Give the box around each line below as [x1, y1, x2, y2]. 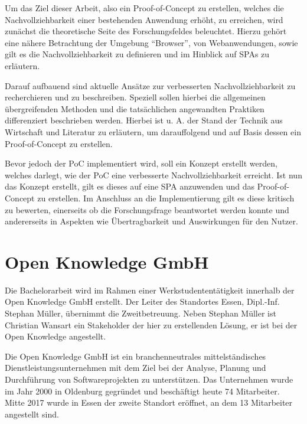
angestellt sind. [5, 407, 59, 420]
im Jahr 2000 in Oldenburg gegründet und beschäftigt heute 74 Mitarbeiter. [5, 384, 280, 397]
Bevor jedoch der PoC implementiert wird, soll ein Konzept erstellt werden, [5, 157, 277, 169]
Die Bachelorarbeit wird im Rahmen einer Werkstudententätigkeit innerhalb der [5, 283, 295, 296]
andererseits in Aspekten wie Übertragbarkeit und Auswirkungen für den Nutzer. [5, 215, 298, 227]
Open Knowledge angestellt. [5, 330, 106, 343]
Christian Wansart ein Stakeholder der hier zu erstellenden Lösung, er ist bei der [5, 318, 298, 331]
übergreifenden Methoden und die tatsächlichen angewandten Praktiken [5, 102, 264, 115]
